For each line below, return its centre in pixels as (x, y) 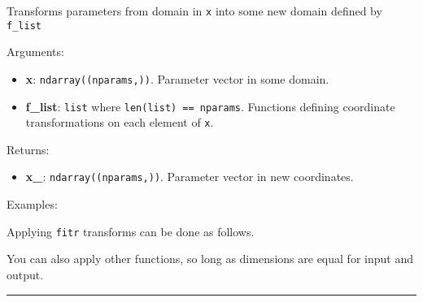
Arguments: (35, 52)
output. (25, 274)
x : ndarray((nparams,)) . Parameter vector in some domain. (177, 78)
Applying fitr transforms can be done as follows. (131, 231)
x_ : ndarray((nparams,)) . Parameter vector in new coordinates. (190, 177)
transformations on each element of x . (120, 122)
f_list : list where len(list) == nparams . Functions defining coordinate (210, 106)
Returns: (28, 149)
